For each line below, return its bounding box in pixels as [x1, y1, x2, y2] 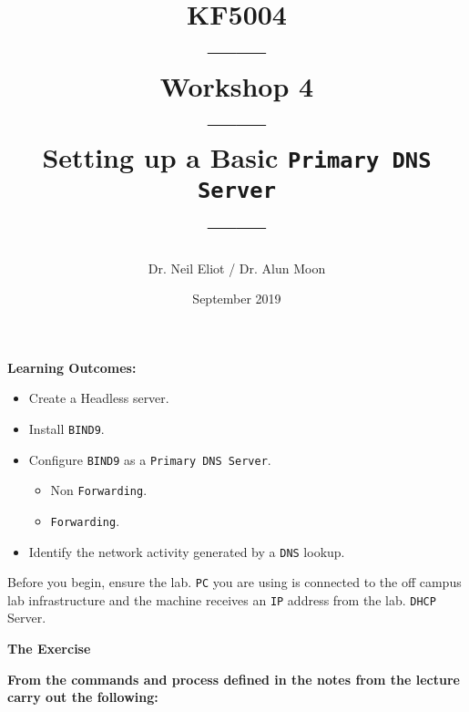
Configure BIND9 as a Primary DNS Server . [28, 449, 271, 469]
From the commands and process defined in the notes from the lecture [7, 669, 460, 688]
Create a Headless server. [28, 388, 169, 408]
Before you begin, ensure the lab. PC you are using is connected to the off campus [7, 573, 462, 592]
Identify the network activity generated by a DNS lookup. [28, 542, 345, 561]
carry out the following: [7, 687, 158, 707]
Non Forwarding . [50, 480, 148, 500]
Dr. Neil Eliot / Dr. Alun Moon [148, 258, 326, 277]
